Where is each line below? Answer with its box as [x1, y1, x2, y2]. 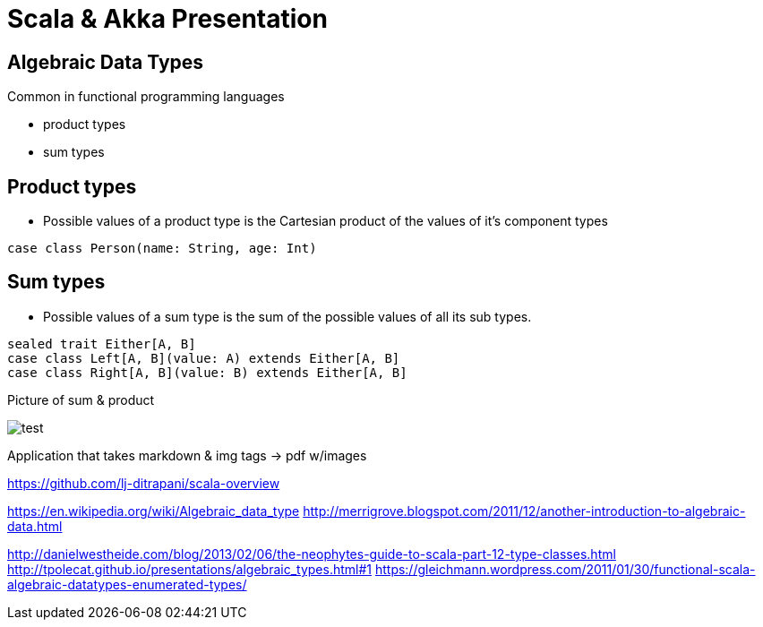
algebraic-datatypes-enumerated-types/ [7, 576, 247, 592]
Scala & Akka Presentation [7, 4, 328, 34]
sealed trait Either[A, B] [7, 336, 196, 351]
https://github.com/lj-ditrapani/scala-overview [7, 475, 280, 491]
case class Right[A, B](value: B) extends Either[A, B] [7, 365, 407, 380]
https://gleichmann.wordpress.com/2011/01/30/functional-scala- [374, 561, 756, 577]
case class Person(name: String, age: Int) [7, 241, 317, 256]
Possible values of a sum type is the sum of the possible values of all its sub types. [43, 308, 532, 324]
